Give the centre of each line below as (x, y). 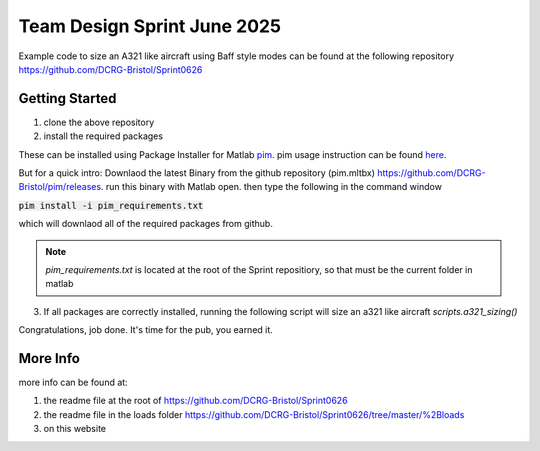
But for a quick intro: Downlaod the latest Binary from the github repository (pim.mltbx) (196, 173)
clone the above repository (99, 122)
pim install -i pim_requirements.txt (111, 205)
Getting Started (67, 98)
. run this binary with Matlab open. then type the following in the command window (271, 187)
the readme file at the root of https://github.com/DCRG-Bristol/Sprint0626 (196, 401)
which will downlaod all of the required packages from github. (146, 224)
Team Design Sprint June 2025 (150, 26)
